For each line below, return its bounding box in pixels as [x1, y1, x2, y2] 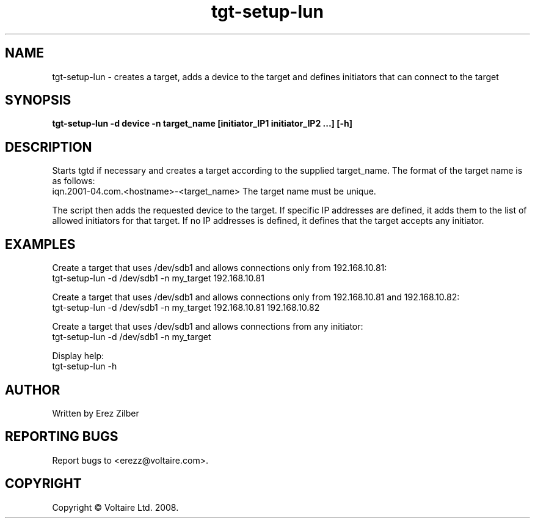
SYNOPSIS [5, 92, 71, 108]
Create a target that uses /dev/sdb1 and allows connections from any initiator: [52, 321, 363, 332]
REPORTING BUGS [5, 429, 118, 445]
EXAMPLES [5, 236, 76, 252]
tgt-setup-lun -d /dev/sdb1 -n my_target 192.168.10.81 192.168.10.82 [52, 302, 320, 313]
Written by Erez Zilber [52, 407, 139, 418]
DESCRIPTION [5, 139, 92, 155]
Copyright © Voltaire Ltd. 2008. [52, 502, 179, 513]
